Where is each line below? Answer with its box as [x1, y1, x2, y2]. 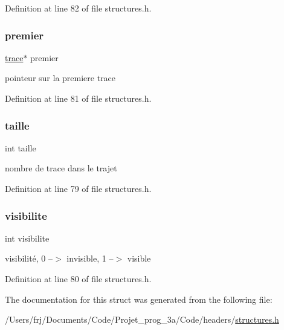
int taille [5, 141, 36, 154]
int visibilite [5, 231, 50, 244]
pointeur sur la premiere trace [5, 71, 116, 84]
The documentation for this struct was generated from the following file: [5, 292, 273, 305]
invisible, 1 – [66, 252, 114, 265]
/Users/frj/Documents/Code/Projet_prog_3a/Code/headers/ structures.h [5, 313, 279, 326]
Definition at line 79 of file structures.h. [5, 182, 152, 194]
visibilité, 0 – [5, 252, 53, 265]
